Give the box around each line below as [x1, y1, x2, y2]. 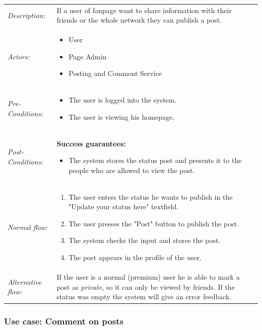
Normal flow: [8, 221, 48, 232]
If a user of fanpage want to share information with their [56, 5, 232, 15]
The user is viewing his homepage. [69, 111, 175, 122]
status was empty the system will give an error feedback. [56, 291, 232, 302]
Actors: [8, 51, 30, 61]
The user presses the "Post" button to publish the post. [69, 218, 239, 228]
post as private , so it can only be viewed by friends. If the [56, 281, 235, 292]
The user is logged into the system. [69, 95, 177, 105]
